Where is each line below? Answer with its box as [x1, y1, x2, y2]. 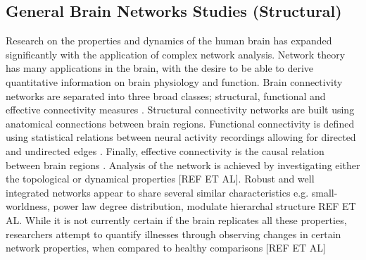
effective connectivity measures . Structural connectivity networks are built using [6, 102, 355, 117]
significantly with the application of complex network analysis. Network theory [6, 47, 346, 61]
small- [311, 185, 338, 199]
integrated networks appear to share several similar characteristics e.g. [6, 185, 309, 199]
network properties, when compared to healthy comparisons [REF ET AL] [6, 240, 326, 255]
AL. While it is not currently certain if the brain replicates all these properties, [6, 212, 347, 227]
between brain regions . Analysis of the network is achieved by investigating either [6, 157, 360, 172]
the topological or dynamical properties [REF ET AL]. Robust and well [6, 171, 315, 186]
